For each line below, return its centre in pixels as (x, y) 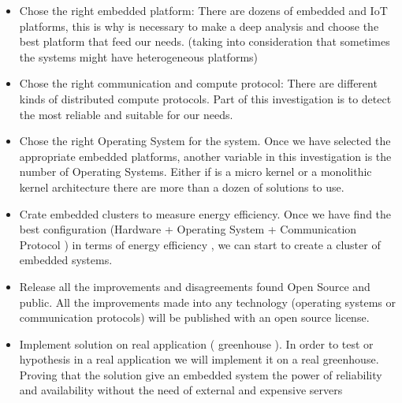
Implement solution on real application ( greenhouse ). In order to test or (196, 343)
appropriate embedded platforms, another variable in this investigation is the (205, 156)
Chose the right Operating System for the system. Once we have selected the (205, 141)
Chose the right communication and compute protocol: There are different (198, 83)
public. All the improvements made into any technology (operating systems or (207, 302)
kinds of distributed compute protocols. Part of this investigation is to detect (205, 98)
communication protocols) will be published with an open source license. (194, 317)
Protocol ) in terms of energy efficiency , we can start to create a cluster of (200, 244)
